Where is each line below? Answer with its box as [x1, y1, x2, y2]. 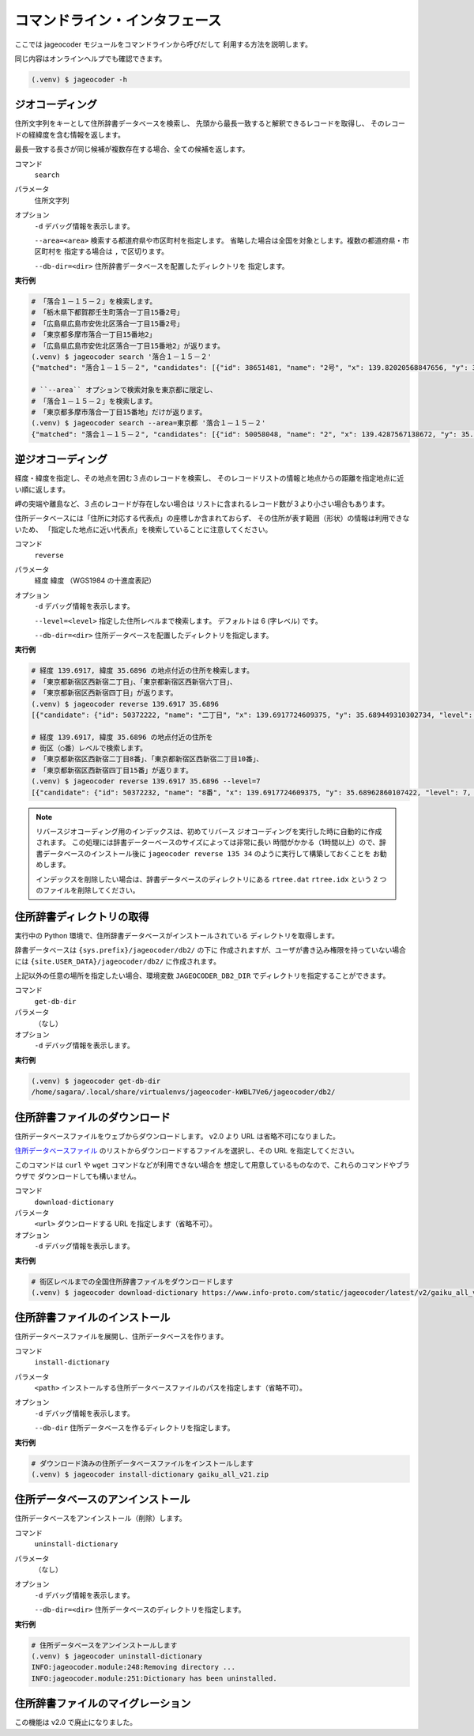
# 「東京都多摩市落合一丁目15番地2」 [31, 330, 156, 339]
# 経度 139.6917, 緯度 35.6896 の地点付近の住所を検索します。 [31, 666, 254, 675]
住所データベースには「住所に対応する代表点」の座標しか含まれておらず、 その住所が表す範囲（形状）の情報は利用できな [14, 514, 410, 523]
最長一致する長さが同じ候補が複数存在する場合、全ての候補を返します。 [14, 145, 250, 154]
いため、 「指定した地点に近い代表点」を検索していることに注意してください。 [14, 524, 273, 534]
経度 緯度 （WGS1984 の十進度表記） [34, 576, 156, 585]
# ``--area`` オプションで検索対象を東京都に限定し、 [31, 386, 217, 394]
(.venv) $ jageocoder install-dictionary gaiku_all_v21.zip [31, 1470, 269, 1478]
